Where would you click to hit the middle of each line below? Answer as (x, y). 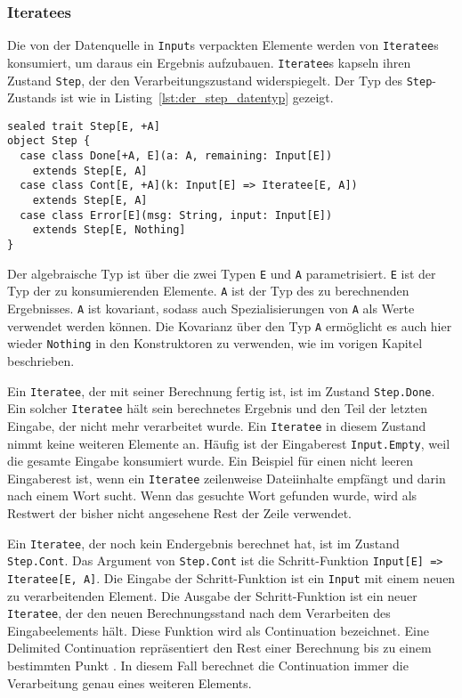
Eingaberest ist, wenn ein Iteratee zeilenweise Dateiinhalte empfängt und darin (227, 478)
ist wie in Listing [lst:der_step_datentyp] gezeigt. (197, 97)
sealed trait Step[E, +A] (84, 126)
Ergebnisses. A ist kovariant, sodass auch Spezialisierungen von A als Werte (211, 308)
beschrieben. (41, 360)
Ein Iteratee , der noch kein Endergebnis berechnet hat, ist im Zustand (203, 543)
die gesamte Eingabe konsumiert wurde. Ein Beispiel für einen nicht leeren (210, 461)
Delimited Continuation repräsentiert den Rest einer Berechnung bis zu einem (219, 648)
